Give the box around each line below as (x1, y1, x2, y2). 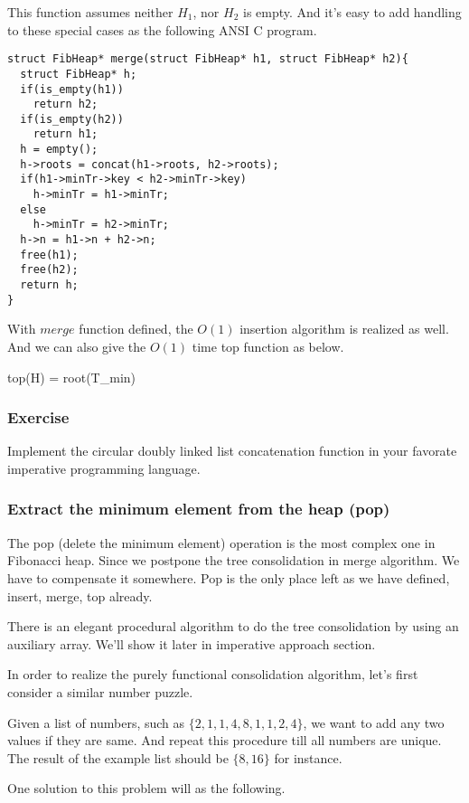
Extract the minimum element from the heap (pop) (7, 497, 390, 520)
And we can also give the (7, 336, 146, 355)
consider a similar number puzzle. (7, 682, 193, 701)
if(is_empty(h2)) (20, 112, 124, 126)
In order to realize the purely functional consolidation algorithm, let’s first (7, 665, 418, 684)
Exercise (7, 406, 70, 429)
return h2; (33, 98, 98, 111)
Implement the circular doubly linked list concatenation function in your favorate (7, 441, 457, 460)
